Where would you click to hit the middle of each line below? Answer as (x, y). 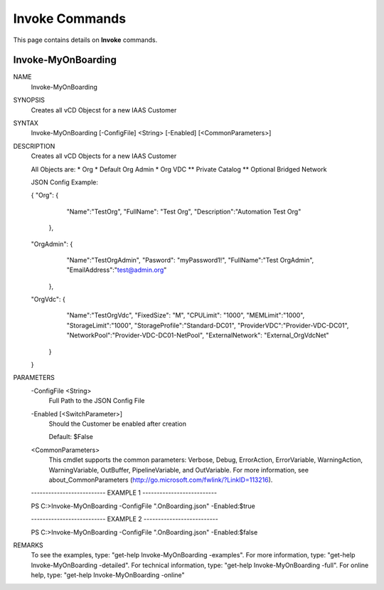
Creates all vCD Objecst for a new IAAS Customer (104, 110)
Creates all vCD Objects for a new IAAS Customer (104, 156)
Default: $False (71, 437)
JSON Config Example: (65, 182)
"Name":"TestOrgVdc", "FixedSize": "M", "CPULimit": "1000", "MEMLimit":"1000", (186, 315)
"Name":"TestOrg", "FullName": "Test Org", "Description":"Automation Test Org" (184, 211)
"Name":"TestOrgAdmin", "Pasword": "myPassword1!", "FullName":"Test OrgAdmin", (190, 260)
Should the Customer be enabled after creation (117, 424)
